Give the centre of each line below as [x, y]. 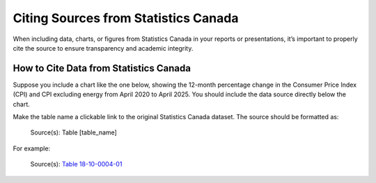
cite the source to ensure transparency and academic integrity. [103, 48]
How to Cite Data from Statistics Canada [102, 68]
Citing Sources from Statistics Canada [126, 18]
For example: [32, 148]
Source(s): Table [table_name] [74, 132]
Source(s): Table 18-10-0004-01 [76, 164]
